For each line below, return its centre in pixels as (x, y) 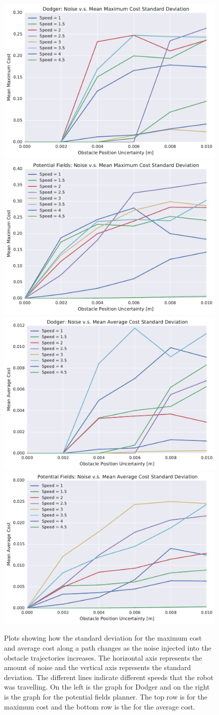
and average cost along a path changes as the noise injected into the (108, 648)
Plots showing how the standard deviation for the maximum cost (103, 638)
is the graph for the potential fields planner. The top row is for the (106, 697)
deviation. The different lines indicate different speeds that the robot (109, 677)
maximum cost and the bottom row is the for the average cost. (100, 706)
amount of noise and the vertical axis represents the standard (98, 667)
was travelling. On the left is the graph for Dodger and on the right (107, 687)
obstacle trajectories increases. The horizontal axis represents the (103, 657)
